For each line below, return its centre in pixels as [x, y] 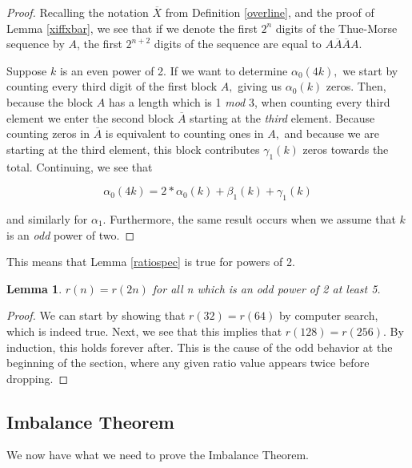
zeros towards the [346, 149]
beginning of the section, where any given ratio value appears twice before [188, 363]
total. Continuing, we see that [80, 166]
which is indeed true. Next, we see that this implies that [144, 331]
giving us [260, 86]
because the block [50, 101]
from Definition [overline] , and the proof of [270, 12]
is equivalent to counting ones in [184, 133]
